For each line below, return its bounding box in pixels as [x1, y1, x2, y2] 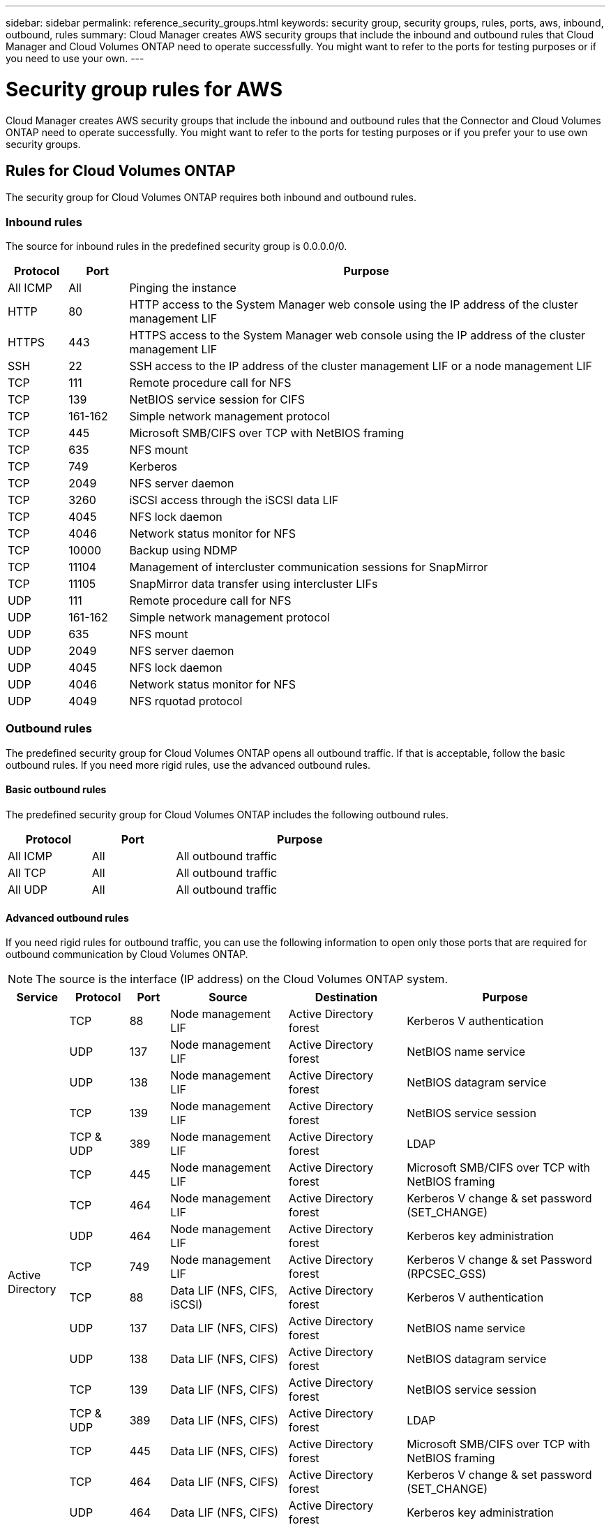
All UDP [8, 883, 47, 897]
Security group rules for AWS [6, 77, 282, 101]
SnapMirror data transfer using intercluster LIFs [129, 577, 378, 591]
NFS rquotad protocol [129, 694, 243, 709]
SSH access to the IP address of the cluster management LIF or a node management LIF [129, 359, 593, 374]
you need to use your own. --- [6, 52, 144, 64]
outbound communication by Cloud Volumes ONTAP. [6, 948, 248, 961]
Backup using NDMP [129, 543, 238, 558]
